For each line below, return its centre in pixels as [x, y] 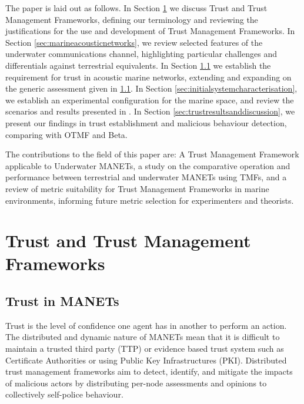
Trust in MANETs [62, 301]
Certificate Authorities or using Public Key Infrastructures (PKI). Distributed [146, 360]
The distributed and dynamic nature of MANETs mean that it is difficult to [143, 337]
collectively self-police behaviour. [64, 394]
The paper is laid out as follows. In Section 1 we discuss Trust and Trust [136, 8]
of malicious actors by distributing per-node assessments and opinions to [136, 383]
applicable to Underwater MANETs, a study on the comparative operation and [148, 165]
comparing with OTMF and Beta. [66, 134]
